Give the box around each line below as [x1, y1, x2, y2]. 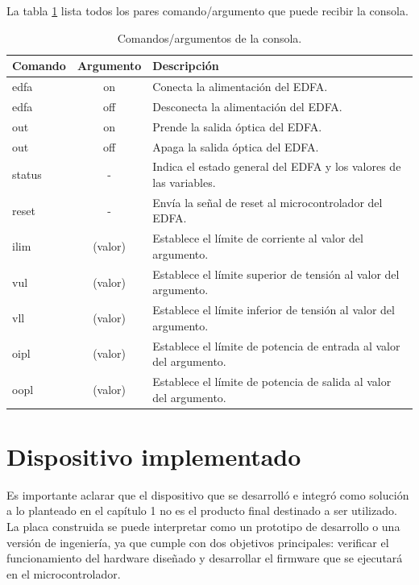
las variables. [152, 174, 216, 190]
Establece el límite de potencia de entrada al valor [152, 337, 400, 354]
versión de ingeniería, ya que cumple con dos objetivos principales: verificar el [6, 533, 389, 550]
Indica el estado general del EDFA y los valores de [152, 158, 401, 175]
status [12, 166, 42, 183]
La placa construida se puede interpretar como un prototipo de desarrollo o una [6, 518, 400, 535]
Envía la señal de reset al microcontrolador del [152, 193, 383, 210]
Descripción [152, 57, 219, 74]
